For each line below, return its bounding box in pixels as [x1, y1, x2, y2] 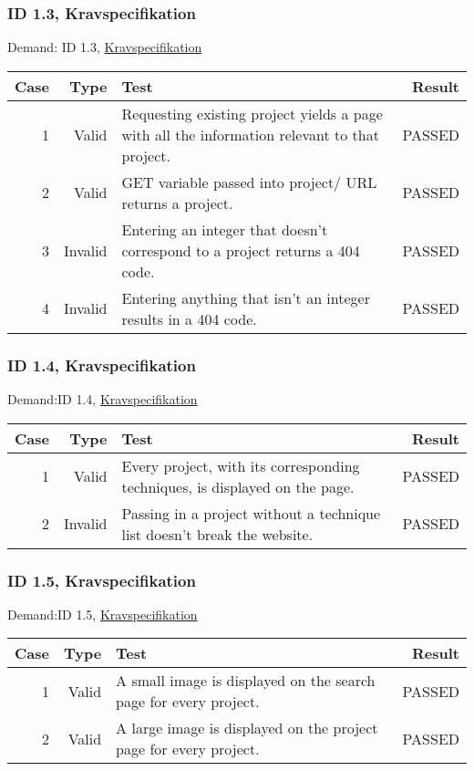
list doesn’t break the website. [121, 523, 314, 545]
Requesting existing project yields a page [121, 102, 383, 124]
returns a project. [121, 192, 233, 214]
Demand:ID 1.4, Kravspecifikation [7, 390, 198, 409]
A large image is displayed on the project [116, 717, 378, 739]
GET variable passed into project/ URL [121, 171, 377, 193]
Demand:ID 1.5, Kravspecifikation [7, 604, 198, 623]
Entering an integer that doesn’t [121, 218, 328, 240]
